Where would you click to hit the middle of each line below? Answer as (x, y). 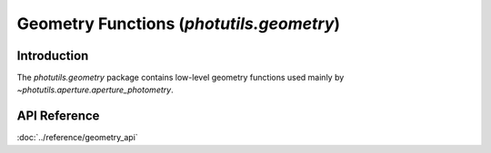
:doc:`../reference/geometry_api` (77, 138)
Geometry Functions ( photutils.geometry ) (179, 24)
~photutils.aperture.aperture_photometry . (95, 90)
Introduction (53, 56)
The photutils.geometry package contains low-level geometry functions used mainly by (180, 78)
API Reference (58, 116)
